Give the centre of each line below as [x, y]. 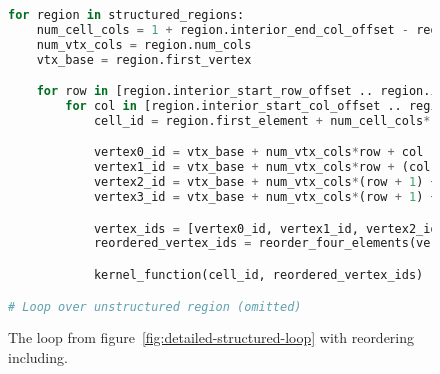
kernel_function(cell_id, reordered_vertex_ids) [258, 275]
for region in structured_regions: [126, 15]
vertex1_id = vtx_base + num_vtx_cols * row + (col [262, 167]
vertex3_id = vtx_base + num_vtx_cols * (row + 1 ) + [265, 197]
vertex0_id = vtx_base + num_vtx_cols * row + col [258, 152]
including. [38, 357]
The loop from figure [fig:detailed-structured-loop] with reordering [211, 337]
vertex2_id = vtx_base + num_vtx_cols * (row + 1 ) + [265, 182]
